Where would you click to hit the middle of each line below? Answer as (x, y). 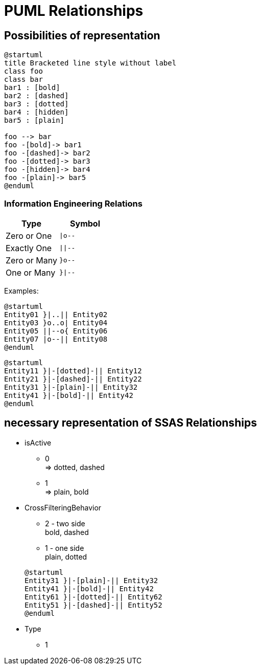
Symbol (85, 223)
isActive (38, 442)
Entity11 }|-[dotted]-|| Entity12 (73, 371)
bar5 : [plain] (34, 120)
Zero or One (29, 236)
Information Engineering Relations (73, 203)
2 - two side (65, 523)
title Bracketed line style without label (90, 63)
